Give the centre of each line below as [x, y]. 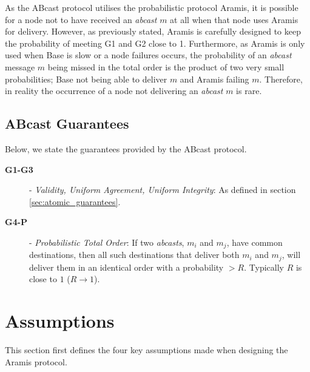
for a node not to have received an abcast [81, 19]
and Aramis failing [214, 79]
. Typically [264, 267]
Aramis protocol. [36, 361]
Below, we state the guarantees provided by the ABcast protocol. [126, 148]
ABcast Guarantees [67, 123]
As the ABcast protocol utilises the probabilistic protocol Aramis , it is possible [152, 7]
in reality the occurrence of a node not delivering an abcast [114, 91]
